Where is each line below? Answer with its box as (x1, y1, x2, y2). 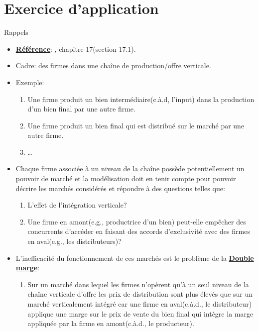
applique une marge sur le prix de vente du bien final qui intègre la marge (27, 308, 254, 319)
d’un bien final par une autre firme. (27, 104, 135, 114)
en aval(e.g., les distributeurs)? (27, 236, 122, 246)
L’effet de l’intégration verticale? (27, 200, 127, 210)
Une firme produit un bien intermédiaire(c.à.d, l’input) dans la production (27, 94, 255, 104)
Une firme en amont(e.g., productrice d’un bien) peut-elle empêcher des (27, 216, 246, 226)
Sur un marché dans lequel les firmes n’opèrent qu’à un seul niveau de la (27, 279, 249, 289)
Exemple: (15, 77, 44, 87)
